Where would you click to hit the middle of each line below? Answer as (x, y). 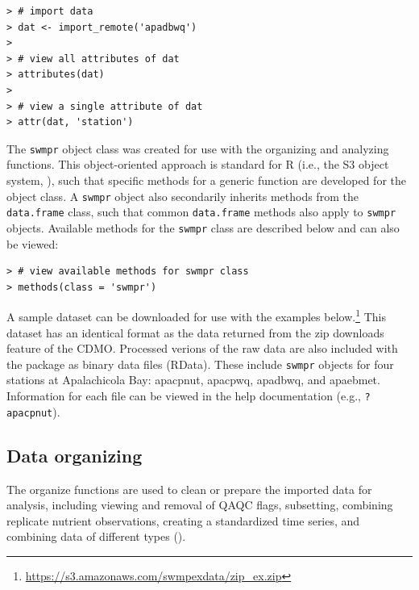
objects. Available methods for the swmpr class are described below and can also (203, 227)
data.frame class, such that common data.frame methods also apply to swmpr (201, 212)
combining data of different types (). (96, 536)
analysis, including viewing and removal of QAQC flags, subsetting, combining (200, 505)
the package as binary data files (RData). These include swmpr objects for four (200, 364)
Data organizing (75, 455)
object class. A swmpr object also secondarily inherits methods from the (183, 196)
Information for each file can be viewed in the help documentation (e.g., (184, 396)
